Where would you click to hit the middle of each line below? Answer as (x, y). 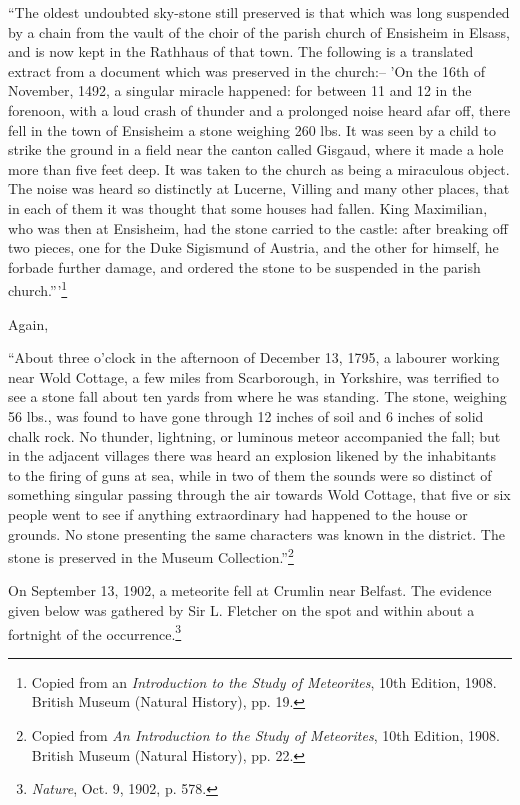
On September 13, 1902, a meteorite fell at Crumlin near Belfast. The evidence (250, 590)
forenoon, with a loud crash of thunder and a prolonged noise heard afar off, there (259, 109)
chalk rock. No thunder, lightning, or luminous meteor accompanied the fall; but (254, 435)
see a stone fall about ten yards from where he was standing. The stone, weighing (257, 396)
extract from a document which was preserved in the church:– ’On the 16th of (247, 70)
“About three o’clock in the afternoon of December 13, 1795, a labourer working (254, 357)
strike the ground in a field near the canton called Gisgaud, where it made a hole (256, 149)
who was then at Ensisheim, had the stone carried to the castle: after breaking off (258, 227)
